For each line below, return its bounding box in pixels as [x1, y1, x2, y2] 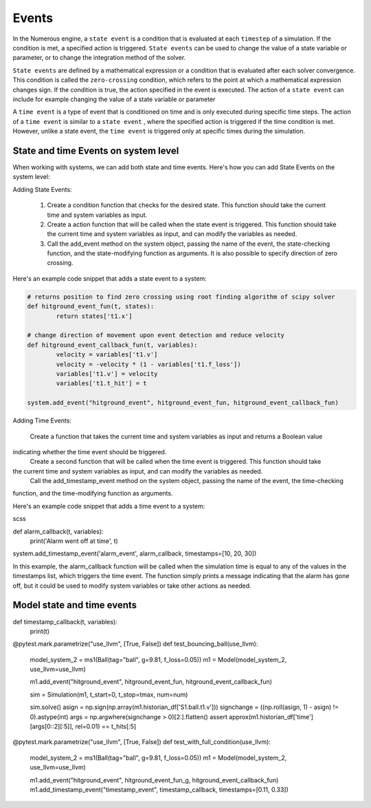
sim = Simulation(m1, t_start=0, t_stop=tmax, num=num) [30, 690, 188, 699]
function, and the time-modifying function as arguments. [12, 489, 173, 498]
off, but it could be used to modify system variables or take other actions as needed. [12, 582, 252, 590]
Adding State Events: [12, 185, 72, 193]
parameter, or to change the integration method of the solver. [12, 54, 186, 62]
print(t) [30, 627, 50, 635]
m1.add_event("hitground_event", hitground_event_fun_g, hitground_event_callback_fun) [30, 776, 279, 784]
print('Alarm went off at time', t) [30, 537, 118, 545]
